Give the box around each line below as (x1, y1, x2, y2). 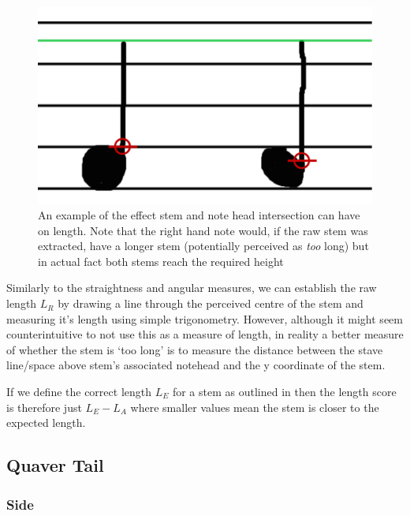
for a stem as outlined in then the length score (172, 383, 397, 400)
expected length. (6, 414, 86, 431)
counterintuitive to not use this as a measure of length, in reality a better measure (6, 326, 404, 342)
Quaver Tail (6, 453, 104, 477)
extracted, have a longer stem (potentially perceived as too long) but (38, 237, 369, 254)
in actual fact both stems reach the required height (38, 252, 284, 269)
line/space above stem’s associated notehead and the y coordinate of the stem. (6, 357, 386, 373)
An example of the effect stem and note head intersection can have (38, 207, 360, 223)
